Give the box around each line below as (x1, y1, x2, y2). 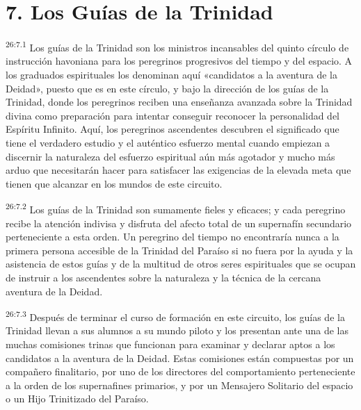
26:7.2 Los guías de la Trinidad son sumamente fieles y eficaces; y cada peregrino (6, 200, 346, 216)
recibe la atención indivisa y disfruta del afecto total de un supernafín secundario (6, 215, 352, 230)
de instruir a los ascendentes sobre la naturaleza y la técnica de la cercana (6, 270, 321, 284)
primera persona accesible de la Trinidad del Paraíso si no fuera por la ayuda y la (6, 243, 353, 257)
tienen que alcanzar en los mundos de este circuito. (6, 176, 223, 190)
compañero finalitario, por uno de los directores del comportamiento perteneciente (6, 364, 355, 379)
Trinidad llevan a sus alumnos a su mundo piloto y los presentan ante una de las (6, 323, 348, 338)
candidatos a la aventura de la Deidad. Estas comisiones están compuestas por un (6, 350, 354, 365)
